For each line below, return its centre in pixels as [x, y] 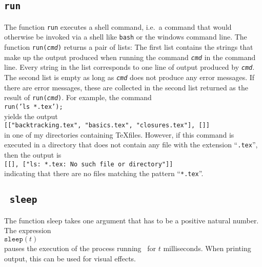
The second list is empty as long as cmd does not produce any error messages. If [129, 77]
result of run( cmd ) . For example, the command [78, 97]
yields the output [31, 116]
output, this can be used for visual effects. [70, 258]
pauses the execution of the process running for [80, 248]
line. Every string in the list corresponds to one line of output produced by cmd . [129, 67]
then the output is [33, 155]
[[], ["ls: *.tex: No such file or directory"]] [89, 164]
